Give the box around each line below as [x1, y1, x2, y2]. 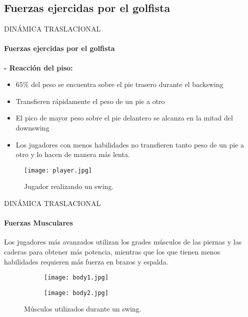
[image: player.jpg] [24, 166, 92, 174]
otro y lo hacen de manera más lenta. [15, 149, 130, 159]
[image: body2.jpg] [44, 289, 108, 296]
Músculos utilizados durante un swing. [24, 303, 141, 314]
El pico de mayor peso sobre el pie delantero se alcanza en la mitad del [15, 112, 233, 123]
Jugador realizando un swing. [24, 181, 114, 191]
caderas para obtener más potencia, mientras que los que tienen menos [4, 246, 220, 256]
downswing [15, 122, 49, 132]
